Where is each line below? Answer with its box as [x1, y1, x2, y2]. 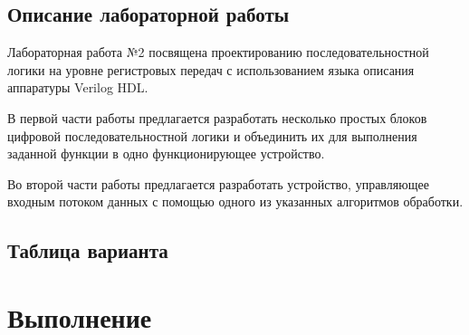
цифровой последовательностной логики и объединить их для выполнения [7, 126, 417, 145]
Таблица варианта [7, 236, 168, 264]
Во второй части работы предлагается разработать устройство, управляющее [7, 174, 429, 193]
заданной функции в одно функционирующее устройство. [7, 144, 325, 163]
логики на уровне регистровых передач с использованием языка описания [7, 60, 415, 79]
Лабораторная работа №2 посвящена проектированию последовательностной [7, 43, 429, 62]
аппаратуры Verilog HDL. [7, 78, 148, 97]
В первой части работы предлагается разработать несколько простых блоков [7, 108, 427, 127]
